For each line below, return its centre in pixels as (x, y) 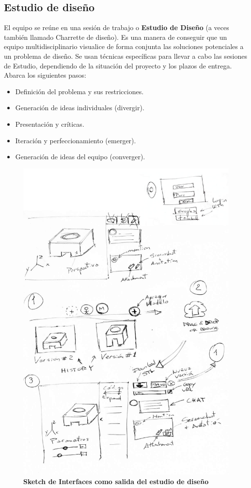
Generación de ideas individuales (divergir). (80, 108)
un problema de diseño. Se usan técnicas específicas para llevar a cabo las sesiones (126, 56)
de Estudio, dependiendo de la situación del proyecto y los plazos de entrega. (118, 65)
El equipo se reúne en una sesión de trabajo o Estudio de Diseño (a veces (117, 27)
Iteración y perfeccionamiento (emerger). (76, 140)
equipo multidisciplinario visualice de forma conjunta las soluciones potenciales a (124, 46)
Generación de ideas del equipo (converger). (80, 157)
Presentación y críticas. (50, 124)
